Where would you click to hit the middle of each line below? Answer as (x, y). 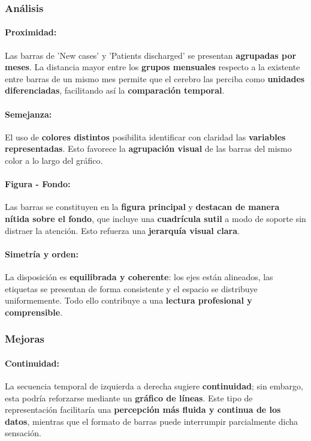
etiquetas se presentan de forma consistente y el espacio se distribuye (131, 288)
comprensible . (34, 312)
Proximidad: (31, 32)
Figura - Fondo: (38, 184)
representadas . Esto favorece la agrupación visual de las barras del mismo (148, 148)
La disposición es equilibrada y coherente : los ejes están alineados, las (139, 276)
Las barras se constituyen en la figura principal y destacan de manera (142, 207)
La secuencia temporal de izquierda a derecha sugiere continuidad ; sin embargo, (154, 385)
